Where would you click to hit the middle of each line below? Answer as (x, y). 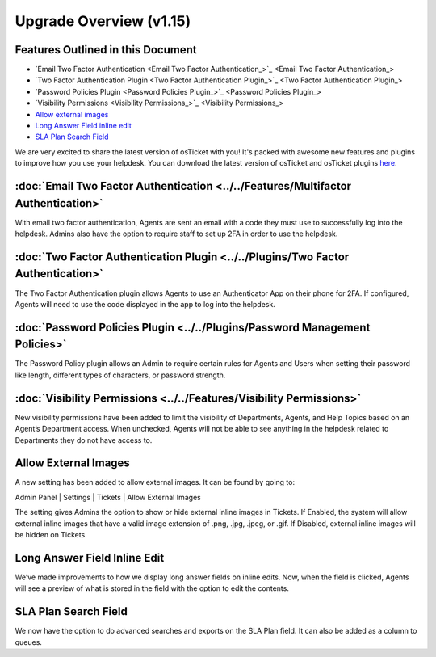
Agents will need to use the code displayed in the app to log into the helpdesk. (145, 304)
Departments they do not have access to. (84, 440)
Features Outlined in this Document (106, 50)
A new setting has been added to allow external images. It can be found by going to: (155, 482)
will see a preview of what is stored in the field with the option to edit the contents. (152, 588)
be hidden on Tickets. (51, 535)
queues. (28, 642)
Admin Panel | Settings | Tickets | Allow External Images (108, 497)
